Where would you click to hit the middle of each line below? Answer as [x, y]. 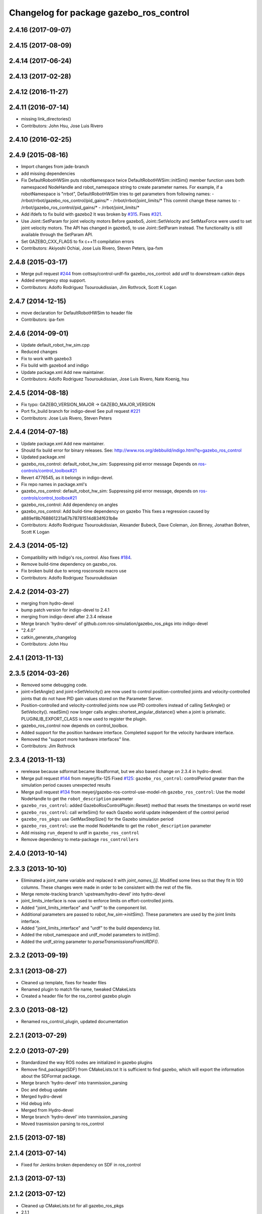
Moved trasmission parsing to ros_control [63, 1124]
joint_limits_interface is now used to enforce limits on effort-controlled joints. [98, 901]
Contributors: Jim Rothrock [48, 746]
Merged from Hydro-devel [47, 1110]
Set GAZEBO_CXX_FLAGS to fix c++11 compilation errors [78, 241]
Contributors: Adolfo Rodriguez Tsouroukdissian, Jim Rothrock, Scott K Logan [99, 287]
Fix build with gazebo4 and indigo [55, 365]
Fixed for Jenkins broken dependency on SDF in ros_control [81, 1164]
